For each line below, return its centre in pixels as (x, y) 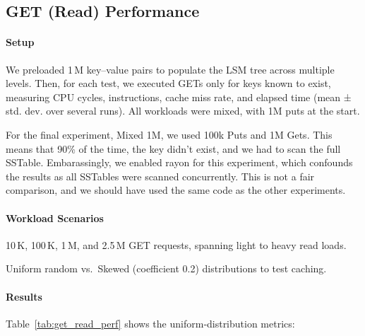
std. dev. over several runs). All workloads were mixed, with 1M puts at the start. (183, 111)
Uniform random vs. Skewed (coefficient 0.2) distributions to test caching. (166, 268)
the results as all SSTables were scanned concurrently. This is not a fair (160, 176)
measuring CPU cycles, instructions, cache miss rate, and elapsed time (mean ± (179, 97)
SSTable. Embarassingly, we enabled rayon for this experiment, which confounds (179, 162)
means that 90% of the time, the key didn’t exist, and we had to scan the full (173, 148)
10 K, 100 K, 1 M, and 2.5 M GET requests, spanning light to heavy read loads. (176, 244)
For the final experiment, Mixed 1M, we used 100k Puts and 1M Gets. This (169, 134)
